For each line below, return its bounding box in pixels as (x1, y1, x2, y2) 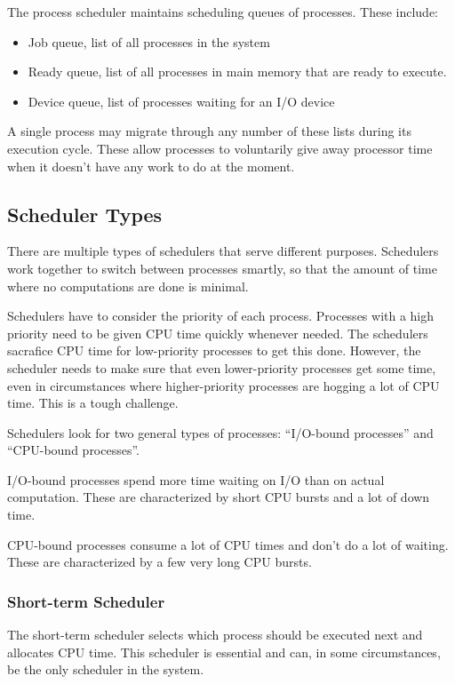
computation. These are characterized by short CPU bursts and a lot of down (7, 488, 430, 506)
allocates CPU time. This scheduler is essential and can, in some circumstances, (7, 642, 441, 661)
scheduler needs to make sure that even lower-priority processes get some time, (7, 358, 436, 377)
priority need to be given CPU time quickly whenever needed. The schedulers (7, 323, 428, 342)
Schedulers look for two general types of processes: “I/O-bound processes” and (7, 423, 434, 441)
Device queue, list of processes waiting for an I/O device (28, 91, 335, 110)
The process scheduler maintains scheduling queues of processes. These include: (7, 3, 438, 20)
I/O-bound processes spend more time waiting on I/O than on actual (7, 470, 385, 489)
